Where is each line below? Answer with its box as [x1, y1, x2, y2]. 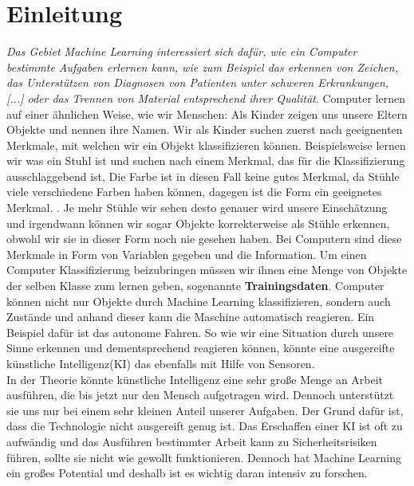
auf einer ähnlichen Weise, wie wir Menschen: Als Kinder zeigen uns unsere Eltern [6, 105, 408, 122]
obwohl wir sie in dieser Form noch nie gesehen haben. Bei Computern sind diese [6, 230, 402, 247]
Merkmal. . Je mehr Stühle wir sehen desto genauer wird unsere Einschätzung [6, 199, 388, 216]
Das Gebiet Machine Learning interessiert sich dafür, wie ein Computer [6, 43, 357, 60]
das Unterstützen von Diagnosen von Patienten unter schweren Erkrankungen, [6, 74, 389, 91]
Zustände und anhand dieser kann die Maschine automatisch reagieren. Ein [6, 308, 375, 325]
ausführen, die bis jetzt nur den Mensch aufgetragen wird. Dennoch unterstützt [6, 386, 394, 403]
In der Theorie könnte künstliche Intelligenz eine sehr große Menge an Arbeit [6, 370, 384, 387]
